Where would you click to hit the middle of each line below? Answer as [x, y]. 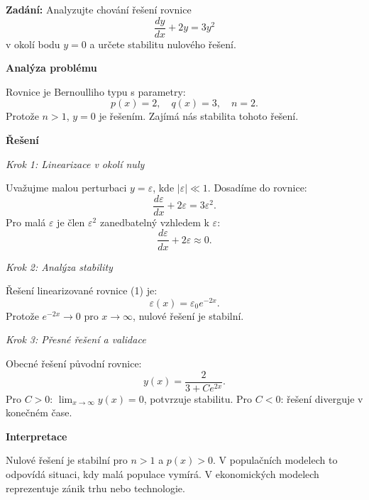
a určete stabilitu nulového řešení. [163, 44]
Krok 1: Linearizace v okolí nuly [75, 163]
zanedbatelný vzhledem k [154, 222]
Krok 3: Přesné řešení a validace [76, 339]
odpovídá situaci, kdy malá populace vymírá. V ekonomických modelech [163, 474]
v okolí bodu [33, 44]
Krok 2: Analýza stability [59, 266]
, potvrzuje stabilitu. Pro [198, 398]
